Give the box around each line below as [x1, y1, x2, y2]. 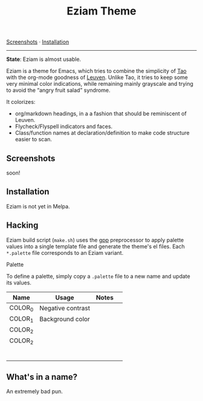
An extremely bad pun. [6, 388, 63, 395]
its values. [6, 279, 32, 286]
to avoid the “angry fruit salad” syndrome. [6, 86, 111, 94]
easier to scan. [14, 136, 53, 143]
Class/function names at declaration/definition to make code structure [14, 129, 190, 136]
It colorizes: [6, 98, 36, 106]
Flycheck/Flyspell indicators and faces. [14, 123, 113, 130]
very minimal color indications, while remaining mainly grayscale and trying [6, 80, 193, 88]
